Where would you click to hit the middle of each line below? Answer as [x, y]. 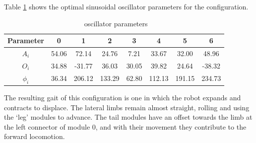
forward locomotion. [34, 136]
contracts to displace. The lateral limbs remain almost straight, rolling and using [127, 107]
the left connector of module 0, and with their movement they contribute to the [125, 126]
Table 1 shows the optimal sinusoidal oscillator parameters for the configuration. [126, 6]
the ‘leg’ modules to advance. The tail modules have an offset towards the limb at [128, 117]
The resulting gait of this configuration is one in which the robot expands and [123, 98]
